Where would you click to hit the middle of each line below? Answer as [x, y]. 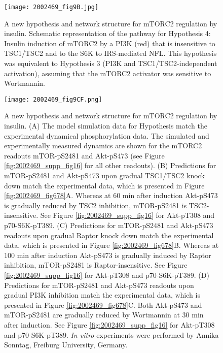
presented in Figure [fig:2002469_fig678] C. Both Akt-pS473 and [103, 304]
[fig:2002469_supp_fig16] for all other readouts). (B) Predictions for [110, 165]
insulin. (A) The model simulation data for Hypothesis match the [106, 126]
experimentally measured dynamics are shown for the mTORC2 [103, 146]
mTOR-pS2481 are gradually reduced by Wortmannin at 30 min [104, 315]
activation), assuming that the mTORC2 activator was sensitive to [108, 73]
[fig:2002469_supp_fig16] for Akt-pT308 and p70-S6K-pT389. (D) [107, 275]
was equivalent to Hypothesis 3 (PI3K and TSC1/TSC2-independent [111, 63]
